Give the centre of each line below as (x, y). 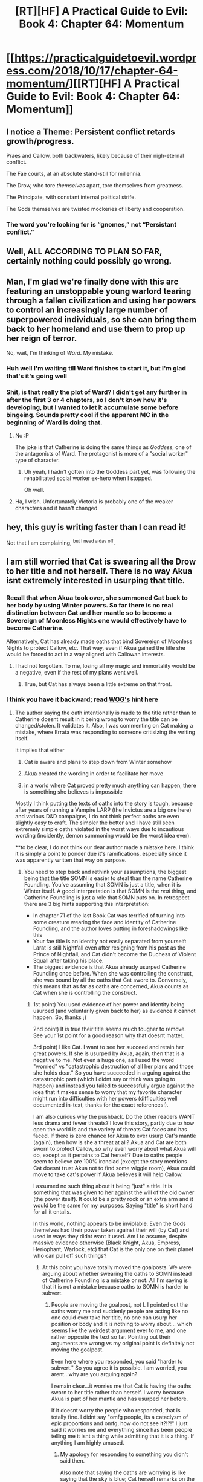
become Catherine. (35, 628)
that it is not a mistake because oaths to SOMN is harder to (115, 1286)
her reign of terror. (42, 338)
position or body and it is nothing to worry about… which (121, 1324)
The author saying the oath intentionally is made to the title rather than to (106, 713)
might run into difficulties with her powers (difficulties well (105, 1098)
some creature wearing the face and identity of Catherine (105, 922)
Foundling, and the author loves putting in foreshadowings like (111, 928)
